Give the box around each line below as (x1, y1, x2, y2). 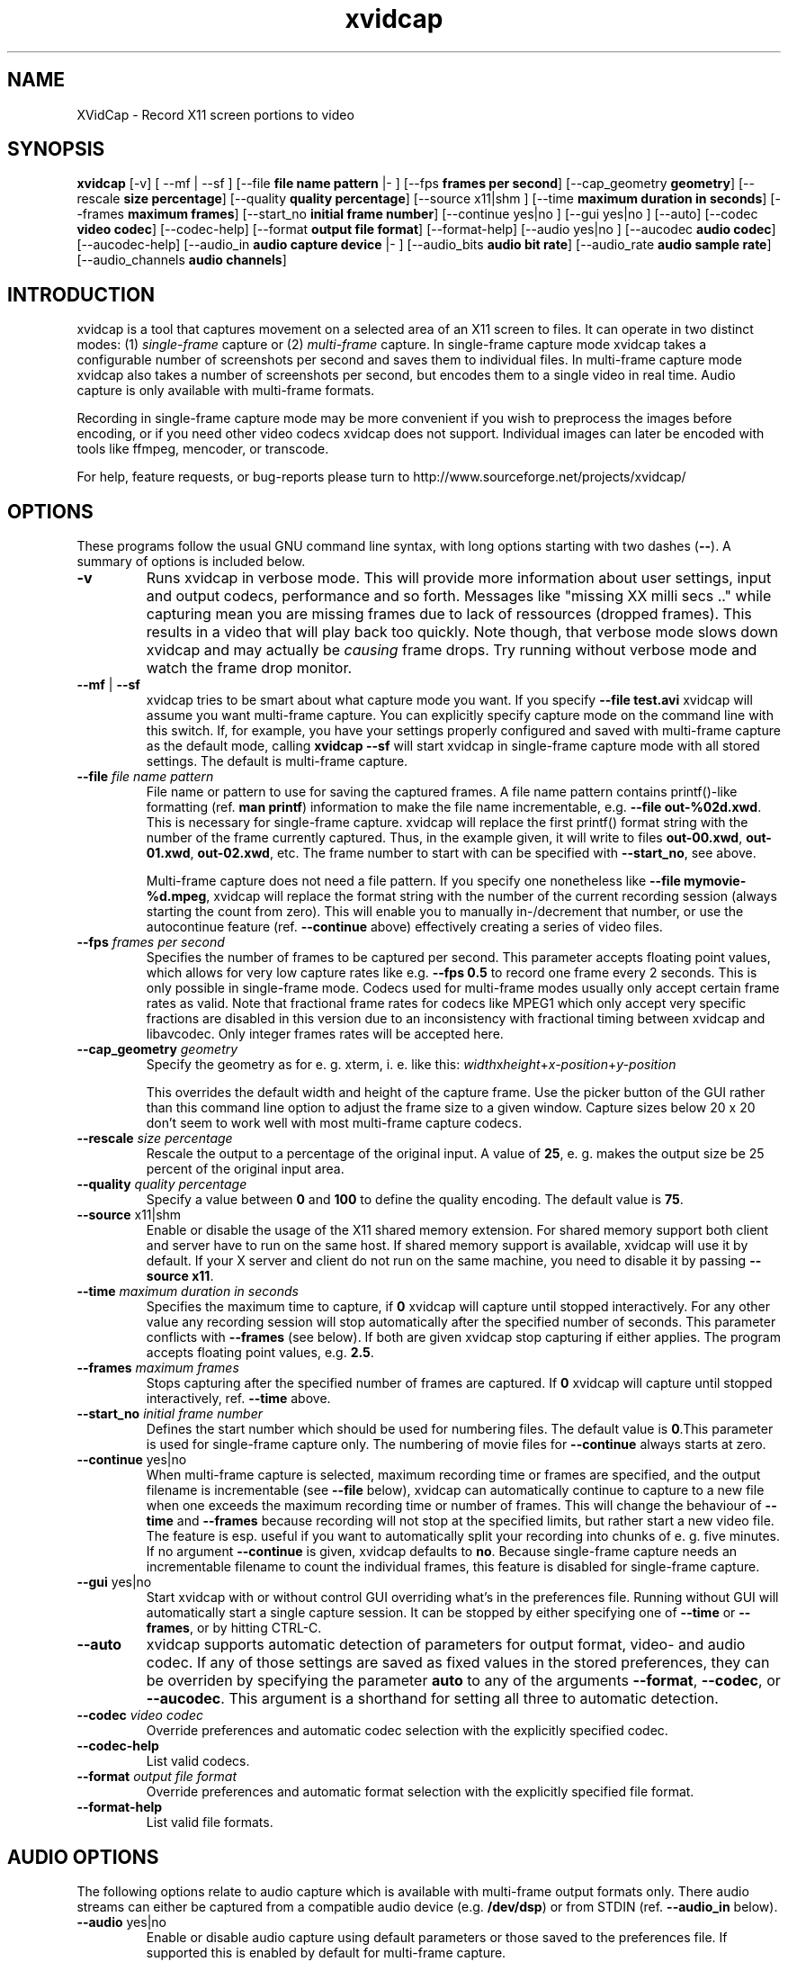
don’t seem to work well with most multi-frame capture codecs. (146, 1115, 523, 1131)
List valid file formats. (146, 1814, 273, 1831)
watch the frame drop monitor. (146, 659, 353, 678)
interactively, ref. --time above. (146, 1390, 331, 1407)
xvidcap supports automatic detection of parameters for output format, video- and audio (146, 1635, 746, 1654)
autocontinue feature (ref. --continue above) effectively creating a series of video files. (146, 919, 663, 935)
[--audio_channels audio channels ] (76, 252, 287, 268)
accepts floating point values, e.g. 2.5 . (146, 1345, 374, 1361)
